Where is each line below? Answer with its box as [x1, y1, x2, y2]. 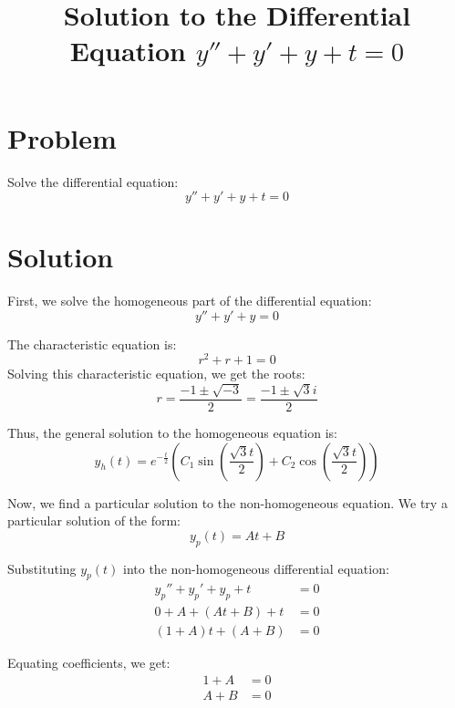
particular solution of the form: [7, 511, 181, 530]
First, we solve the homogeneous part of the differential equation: [7, 291, 372, 310]
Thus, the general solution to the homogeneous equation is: [7, 422, 338, 442]
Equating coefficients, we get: [7, 653, 171, 672]
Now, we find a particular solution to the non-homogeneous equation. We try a [7, 493, 448, 512]
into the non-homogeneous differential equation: [123, 558, 389, 578]
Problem [7, 119, 117, 156]
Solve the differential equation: [7, 172, 179, 191]
